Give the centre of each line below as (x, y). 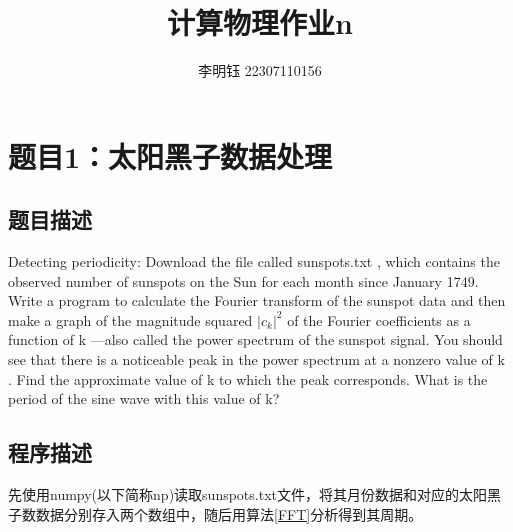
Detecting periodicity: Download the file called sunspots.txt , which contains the (254, 261)
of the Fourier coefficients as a (379, 319)
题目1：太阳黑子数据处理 (170, 155)
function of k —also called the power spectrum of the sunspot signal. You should (255, 339)
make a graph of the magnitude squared (130, 319)
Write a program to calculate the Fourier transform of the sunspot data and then (257, 300)
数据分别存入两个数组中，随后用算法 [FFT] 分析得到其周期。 (229, 513)
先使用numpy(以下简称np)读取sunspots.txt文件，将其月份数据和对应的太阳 (247, 494)
